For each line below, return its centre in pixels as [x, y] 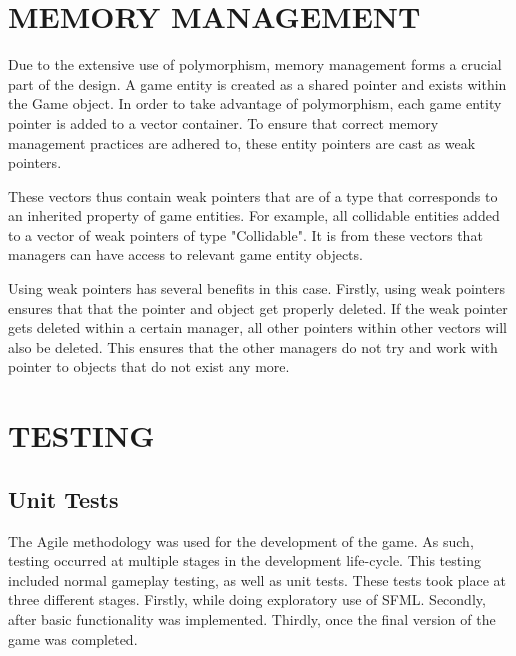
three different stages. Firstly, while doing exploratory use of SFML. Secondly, [247, 599]
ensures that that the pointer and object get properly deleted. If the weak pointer [258, 307]
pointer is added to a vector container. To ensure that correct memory [223, 122]
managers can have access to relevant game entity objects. [185, 254]
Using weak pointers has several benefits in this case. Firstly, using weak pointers [256, 288]
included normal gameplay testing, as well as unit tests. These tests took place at [257, 579]
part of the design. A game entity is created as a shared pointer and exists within [257, 83]
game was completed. [73, 638]
